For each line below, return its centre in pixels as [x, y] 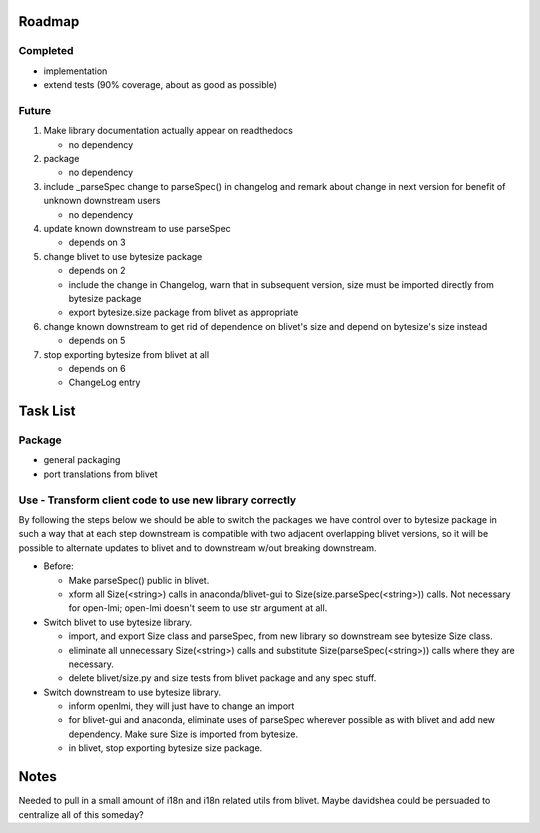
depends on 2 [97, 271]
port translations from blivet [101, 474]
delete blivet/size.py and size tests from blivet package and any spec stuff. [222, 678]
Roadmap [49, 21]
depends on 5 [97, 341]
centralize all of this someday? [81, 814]
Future [35, 110]
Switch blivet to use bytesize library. [118, 622]
